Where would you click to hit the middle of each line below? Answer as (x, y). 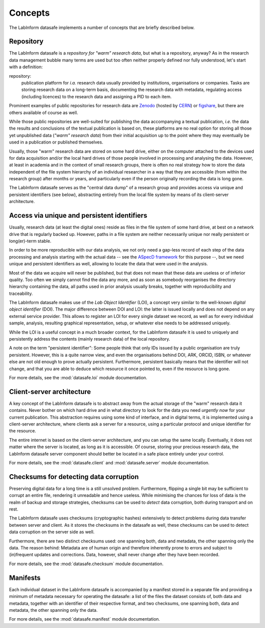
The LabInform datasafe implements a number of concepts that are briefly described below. (102, 28)
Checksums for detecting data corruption (74, 477)
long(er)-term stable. (30, 241)
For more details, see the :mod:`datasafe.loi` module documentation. (78, 377)
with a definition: (26, 67)
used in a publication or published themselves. (56, 142)
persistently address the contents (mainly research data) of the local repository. (90, 339)
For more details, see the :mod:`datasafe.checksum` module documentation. (86, 564)
